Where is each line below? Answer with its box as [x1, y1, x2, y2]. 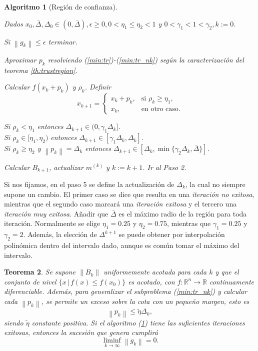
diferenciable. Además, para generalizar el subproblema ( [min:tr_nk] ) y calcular [4, 286, 247, 296]
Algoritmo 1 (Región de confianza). [4, 1, 117, 11]
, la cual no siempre [185, 178, 245, 189]
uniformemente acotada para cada [103, 266, 207, 277]
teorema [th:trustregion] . [4, 64, 77, 75]
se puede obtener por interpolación [118, 229, 225, 239]
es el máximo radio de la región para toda [118, 208, 247, 218]
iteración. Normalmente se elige [4, 218, 100, 228]
